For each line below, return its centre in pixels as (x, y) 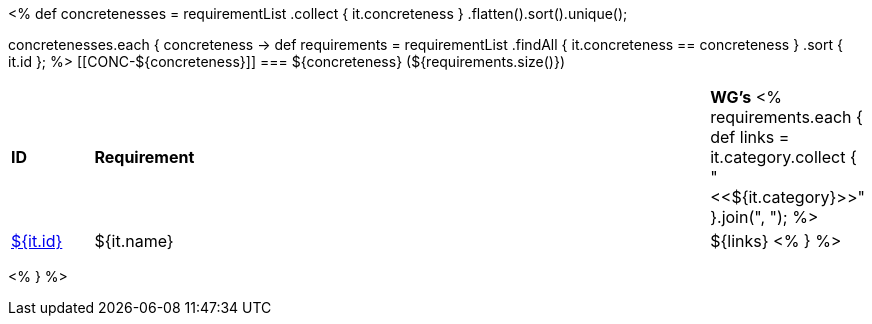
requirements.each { (786, 117)
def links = (750, 137)
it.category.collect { (783, 157)
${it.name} (134, 241)
